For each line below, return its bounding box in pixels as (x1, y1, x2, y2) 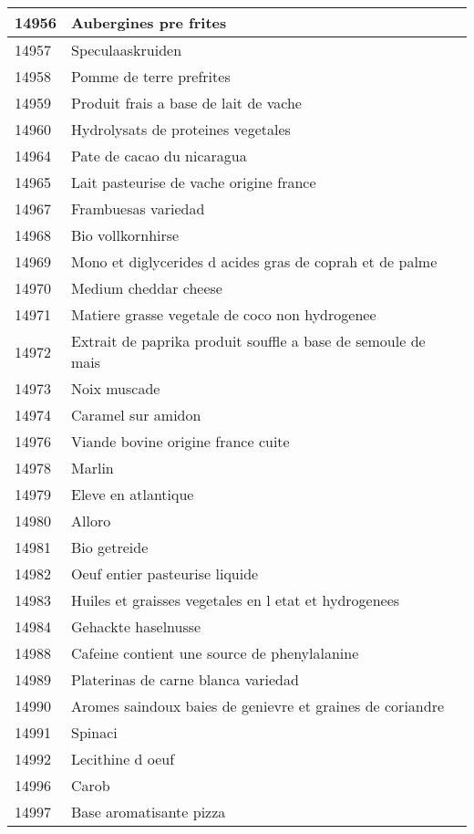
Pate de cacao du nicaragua (71, 145, 247, 166)
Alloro (71, 510, 111, 531)
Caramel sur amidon (71, 404, 201, 425)
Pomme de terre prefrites (71, 66, 231, 87)
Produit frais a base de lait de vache (71, 92, 302, 113)
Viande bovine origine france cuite (71, 431, 290, 452)
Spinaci (71, 722, 118, 743)
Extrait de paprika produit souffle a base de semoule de (71, 330, 426, 351)
